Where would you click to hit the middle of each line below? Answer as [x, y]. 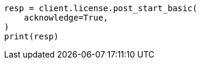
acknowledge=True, [66, 18]
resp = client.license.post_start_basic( [101, 8]
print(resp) [31, 36]
